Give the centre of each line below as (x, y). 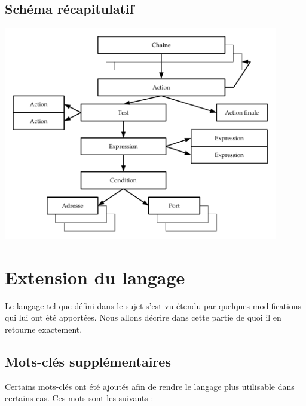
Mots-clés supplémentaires (88, 361)
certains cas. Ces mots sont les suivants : (79, 398)
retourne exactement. (44, 329)
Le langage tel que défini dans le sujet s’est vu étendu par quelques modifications (153, 305)
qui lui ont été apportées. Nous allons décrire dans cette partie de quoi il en (143, 317)
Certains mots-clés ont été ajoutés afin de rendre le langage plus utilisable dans (150, 386)
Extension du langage (95, 277)
